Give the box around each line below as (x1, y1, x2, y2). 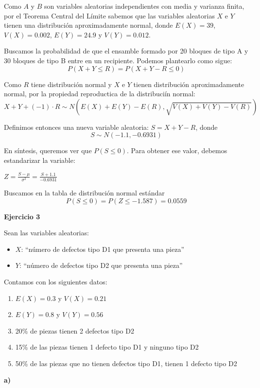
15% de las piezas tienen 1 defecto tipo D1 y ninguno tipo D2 (15, 342, 199, 352)
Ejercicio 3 (4, 211, 40, 221)
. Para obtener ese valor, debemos (127, 145, 227, 156)
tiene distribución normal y (31, 79, 112, 89)
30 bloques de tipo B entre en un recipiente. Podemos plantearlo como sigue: (4, 55, 232, 65)
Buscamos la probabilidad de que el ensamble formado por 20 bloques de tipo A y (4, 46, 248, 56)
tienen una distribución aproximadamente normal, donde (4, 20, 173, 30)
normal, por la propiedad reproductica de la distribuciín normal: (4, 88, 195, 99)
